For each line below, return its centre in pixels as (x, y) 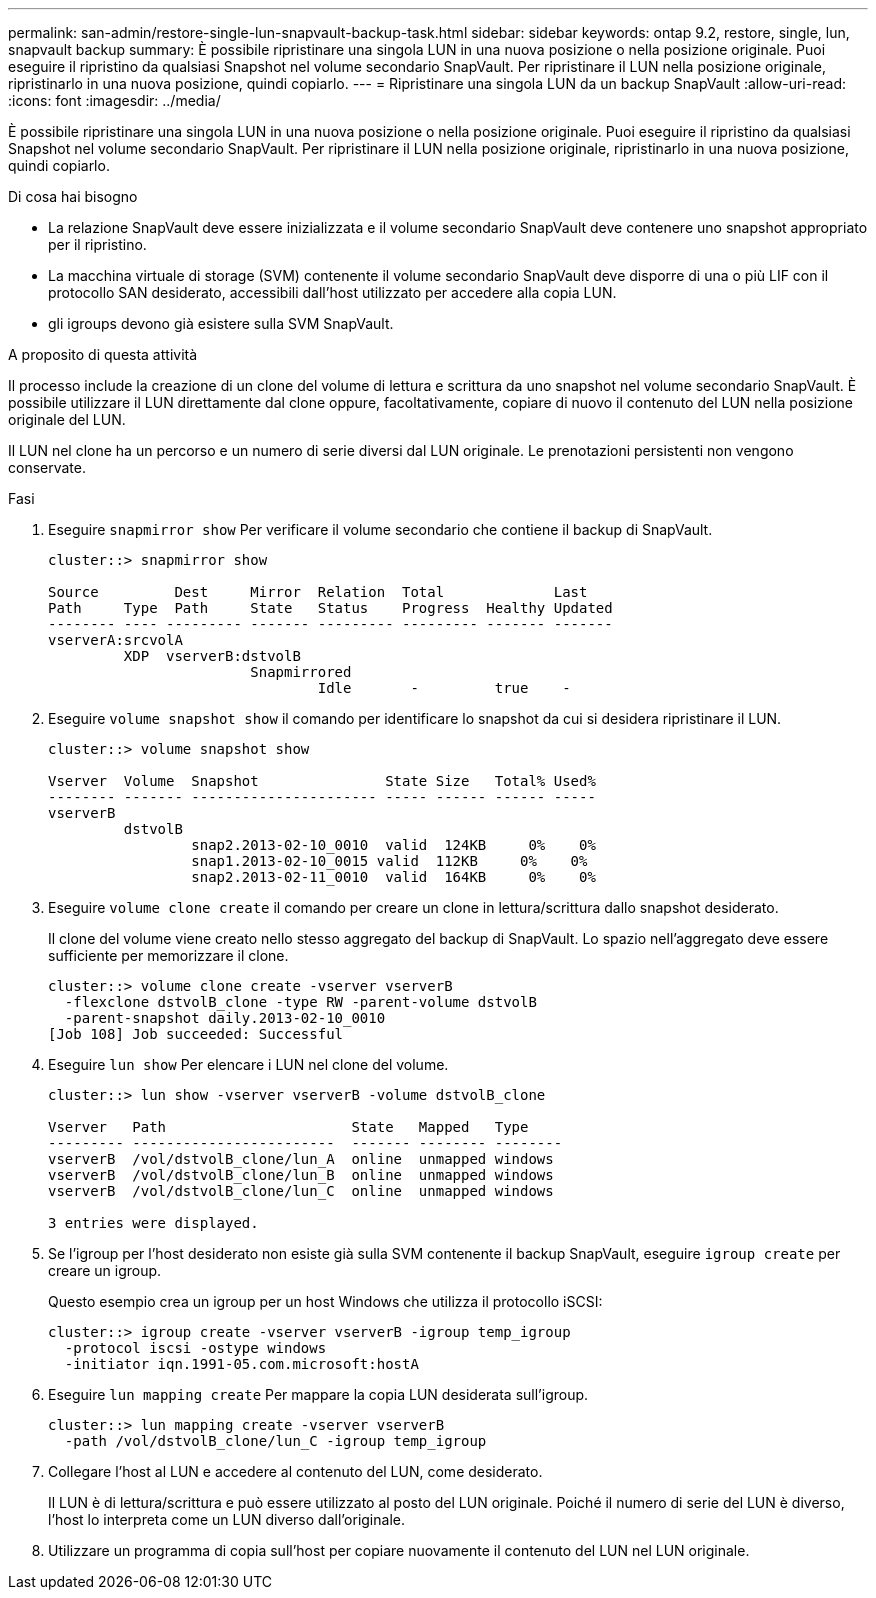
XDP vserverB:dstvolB (212, 656)
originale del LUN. (67, 419)
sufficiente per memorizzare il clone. (168, 955)
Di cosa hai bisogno (73, 196)
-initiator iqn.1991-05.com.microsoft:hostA (241, 1364)
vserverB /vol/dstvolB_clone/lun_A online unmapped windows (301, 1159)
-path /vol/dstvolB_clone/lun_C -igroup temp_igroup (275, 1441)
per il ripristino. (97, 244)
